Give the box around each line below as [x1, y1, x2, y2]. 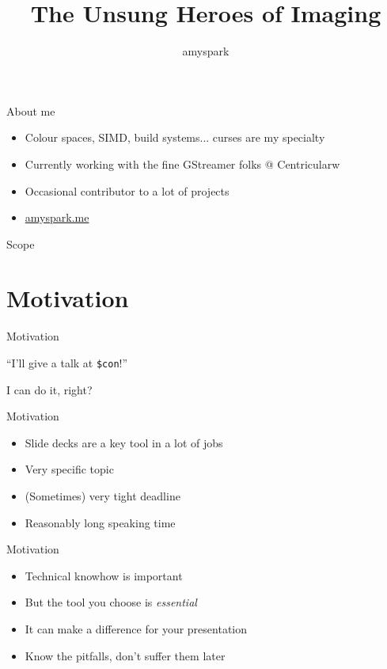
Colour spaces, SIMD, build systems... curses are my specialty [25, 129, 325, 146]
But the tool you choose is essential [25, 594, 197, 610]
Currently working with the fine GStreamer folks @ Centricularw [25, 155, 340, 172]
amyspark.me [25, 209, 89, 226]
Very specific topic [25, 461, 114, 477]
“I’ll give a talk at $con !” [6, 355, 128, 371]
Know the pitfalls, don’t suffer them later [25, 647, 226, 663]
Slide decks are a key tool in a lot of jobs [25, 434, 223, 450]
